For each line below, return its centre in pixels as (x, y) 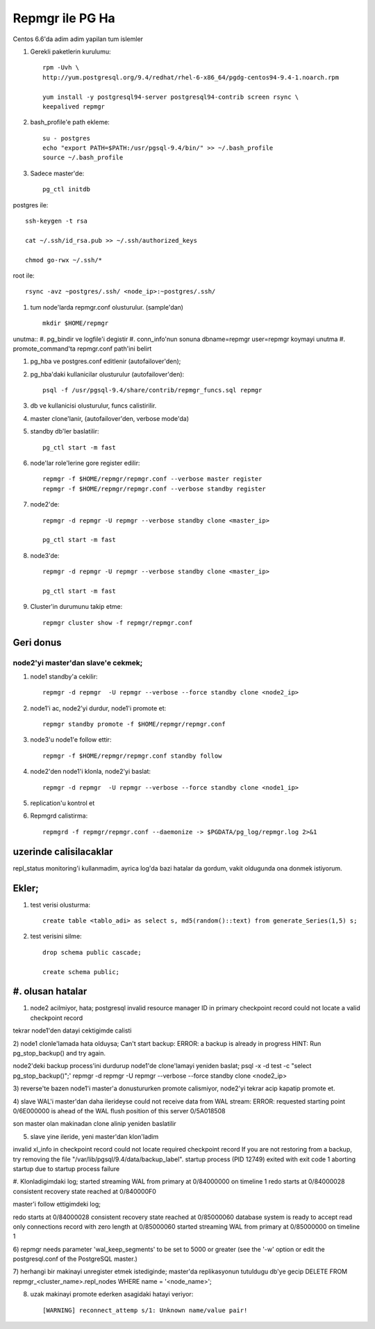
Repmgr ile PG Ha (64, 18)
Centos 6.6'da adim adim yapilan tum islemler (78, 39)
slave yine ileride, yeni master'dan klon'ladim (94, 1136)
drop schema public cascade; (92, 952)
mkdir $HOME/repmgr (76, 323)
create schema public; (81, 972)
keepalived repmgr (74, 106)
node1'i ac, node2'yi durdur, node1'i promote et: (98, 708)
